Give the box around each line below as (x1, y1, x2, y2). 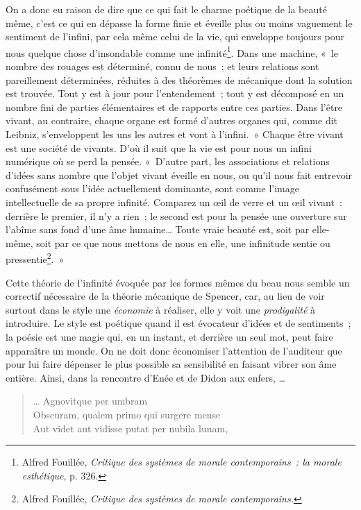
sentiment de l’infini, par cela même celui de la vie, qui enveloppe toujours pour (6, 29, 344, 44)
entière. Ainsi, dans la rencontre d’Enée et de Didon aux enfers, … (6, 370, 285, 384)
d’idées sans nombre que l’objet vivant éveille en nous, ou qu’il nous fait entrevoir (6, 167, 353, 182)
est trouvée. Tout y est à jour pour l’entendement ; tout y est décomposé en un (6, 86, 344, 101)
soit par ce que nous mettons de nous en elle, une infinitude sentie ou (36, 235, 330, 250)
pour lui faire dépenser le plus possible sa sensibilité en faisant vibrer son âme (6, 357, 337, 371)
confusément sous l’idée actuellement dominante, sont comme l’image (6, 181, 299, 196)
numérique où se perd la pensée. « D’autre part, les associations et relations (6, 154, 330, 169)
